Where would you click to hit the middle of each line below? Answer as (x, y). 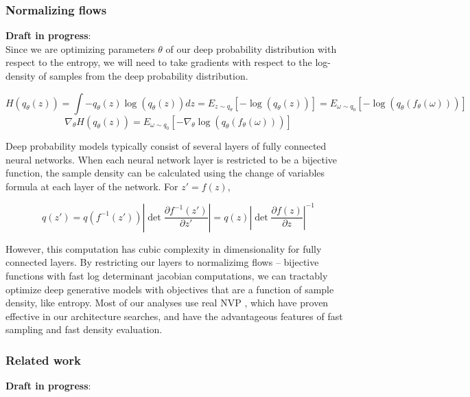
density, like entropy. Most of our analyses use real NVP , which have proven (167, 303)
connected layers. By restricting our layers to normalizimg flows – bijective (162, 262)
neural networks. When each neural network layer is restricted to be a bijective (172, 159)
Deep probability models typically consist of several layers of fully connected (166, 146)
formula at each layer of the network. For (92, 186)
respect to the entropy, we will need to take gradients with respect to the (159, 62)
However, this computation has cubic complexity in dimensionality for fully (164, 248)
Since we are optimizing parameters (80, 48)
